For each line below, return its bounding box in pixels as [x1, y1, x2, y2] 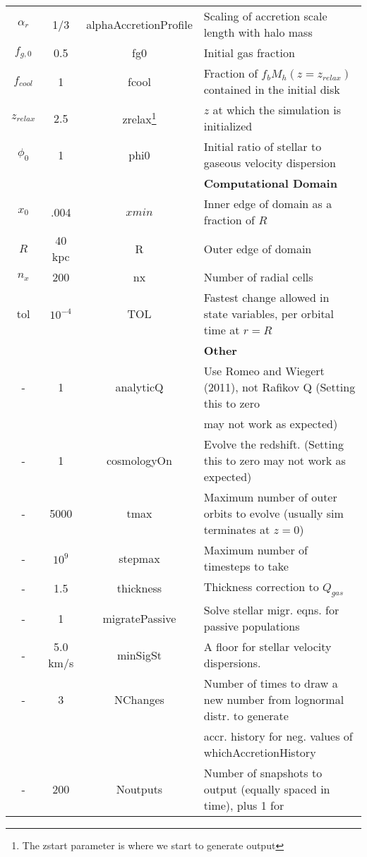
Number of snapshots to [203, 765, 323, 782]
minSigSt [116, 646, 162, 663]
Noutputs [116, 781, 163, 798]
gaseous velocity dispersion [203, 154, 336, 171]
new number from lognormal [203, 691, 344, 708]
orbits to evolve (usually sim [203, 505, 344, 521]
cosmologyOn [106, 452, 172, 468]
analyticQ [115, 379, 164, 395]
